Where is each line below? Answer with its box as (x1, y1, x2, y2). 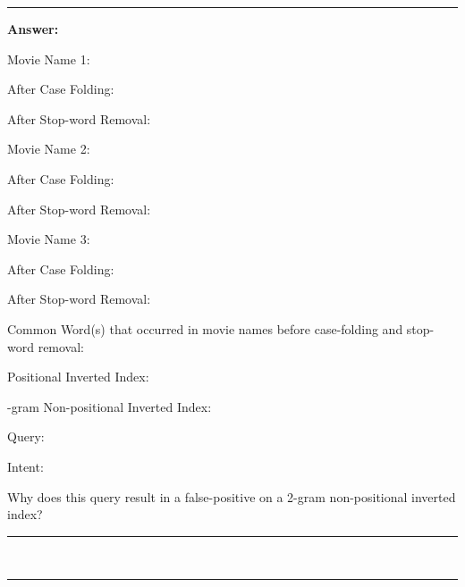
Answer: (7, 20, 59, 38)
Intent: (7, 457, 44, 475)
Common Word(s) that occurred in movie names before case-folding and (7, 319, 403, 338)
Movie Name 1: (7, 49, 90, 68)
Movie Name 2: (7, 139, 90, 158)
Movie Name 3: (7, 230, 90, 248)
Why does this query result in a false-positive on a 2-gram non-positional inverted (7, 487, 456, 506)
